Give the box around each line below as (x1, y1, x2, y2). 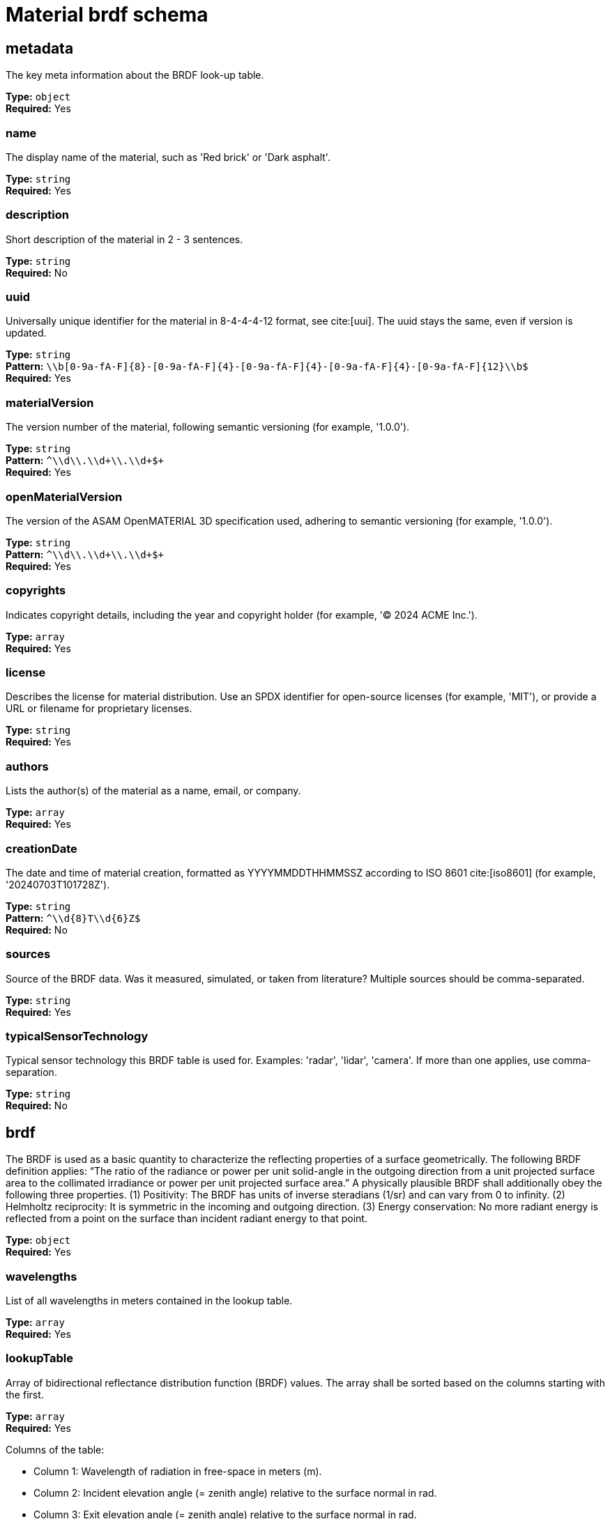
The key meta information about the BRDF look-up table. (6, 69, 264, 82)
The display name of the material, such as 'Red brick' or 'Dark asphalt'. (6, 151, 330, 163)
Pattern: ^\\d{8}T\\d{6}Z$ (6, 911, 141, 924)
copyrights (6, 583, 66, 598)
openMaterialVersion (6, 489, 123, 504)
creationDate (6, 841, 77, 856)
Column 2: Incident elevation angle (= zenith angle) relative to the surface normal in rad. (33, 1486, 437, 1499)
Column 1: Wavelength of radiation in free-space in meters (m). (33, 1465, 322, 1477)
